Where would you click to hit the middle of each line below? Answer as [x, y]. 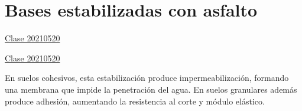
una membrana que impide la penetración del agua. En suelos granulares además [151, 89]
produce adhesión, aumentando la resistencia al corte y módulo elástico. [135, 101]
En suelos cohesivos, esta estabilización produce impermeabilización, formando [147, 78]
